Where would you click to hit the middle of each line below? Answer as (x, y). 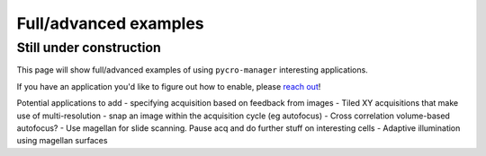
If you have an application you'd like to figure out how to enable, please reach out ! (169, 86)
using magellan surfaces (62, 141)
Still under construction (89, 48)
